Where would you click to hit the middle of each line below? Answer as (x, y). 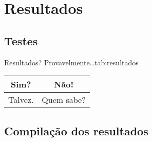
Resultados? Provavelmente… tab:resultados (71, 62)
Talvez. (21, 100)
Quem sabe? (64, 100)
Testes (21, 40)
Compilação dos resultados (76, 130)
